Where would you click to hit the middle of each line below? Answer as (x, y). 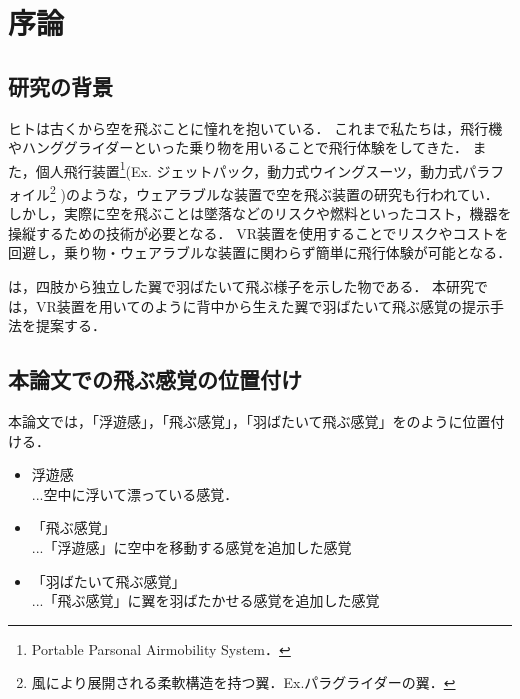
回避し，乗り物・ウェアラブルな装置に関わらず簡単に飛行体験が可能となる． (260, 252)
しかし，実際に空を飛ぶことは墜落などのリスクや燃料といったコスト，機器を (260, 213)
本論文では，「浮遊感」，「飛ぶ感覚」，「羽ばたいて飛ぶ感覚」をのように (235, 421)
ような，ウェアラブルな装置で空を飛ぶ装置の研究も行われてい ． (289, 193)
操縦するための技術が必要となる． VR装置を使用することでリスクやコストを (258, 232)
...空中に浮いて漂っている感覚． (135, 493)
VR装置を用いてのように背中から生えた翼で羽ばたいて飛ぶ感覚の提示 (262, 305)
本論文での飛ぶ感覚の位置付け (155, 379)
